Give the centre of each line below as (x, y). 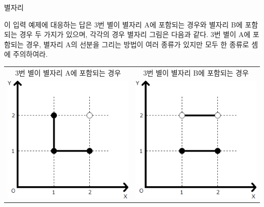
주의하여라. (30, 54)
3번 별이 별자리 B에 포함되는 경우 (196, 72)
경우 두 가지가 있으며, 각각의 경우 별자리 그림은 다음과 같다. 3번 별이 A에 (135, 34)
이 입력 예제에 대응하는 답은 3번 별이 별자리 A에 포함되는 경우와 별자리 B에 (123, 24)
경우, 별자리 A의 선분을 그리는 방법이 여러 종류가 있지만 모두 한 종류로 (138, 44)
